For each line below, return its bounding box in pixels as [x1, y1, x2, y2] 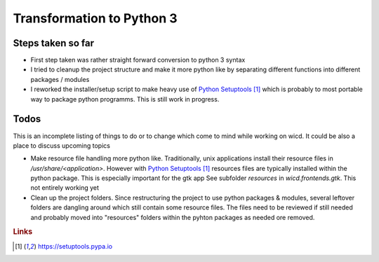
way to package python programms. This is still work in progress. [30, 95, 220, 103]
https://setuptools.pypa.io [37, 242, 112, 250]
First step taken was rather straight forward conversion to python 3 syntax [30, 56, 246, 64]
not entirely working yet [30, 184, 100, 192]
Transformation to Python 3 [13, 11, 178, 26]
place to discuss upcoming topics [13, 141, 110, 150]
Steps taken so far [13, 37, 95, 49]
